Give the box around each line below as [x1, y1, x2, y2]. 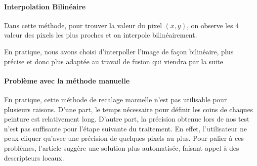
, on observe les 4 [186, 20, 239, 30]
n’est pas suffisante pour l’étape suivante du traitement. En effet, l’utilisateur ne [4, 123, 247, 133]
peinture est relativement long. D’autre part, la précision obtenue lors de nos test [4, 114, 250, 124]
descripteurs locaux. [4, 152, 64, 163]
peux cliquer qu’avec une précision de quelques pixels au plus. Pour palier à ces [4, 133, 244, 143]
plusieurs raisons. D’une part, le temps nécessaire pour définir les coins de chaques [4, 104, 253, 114]
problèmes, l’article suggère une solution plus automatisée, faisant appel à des [4, 142, 239, 153]
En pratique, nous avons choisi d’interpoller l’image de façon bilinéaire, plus [4, 46, 234, 56]
